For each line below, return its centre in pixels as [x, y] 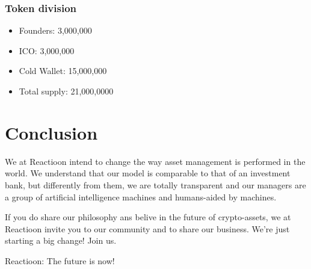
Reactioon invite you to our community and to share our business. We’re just [147, 228]
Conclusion [51, 132]
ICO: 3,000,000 [47, 50]
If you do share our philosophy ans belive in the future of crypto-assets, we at [148, 217]
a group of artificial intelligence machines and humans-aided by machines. [141, 196]
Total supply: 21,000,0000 [66, 91]
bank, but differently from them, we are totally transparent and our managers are [155, 184]
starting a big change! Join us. [61, 240]
